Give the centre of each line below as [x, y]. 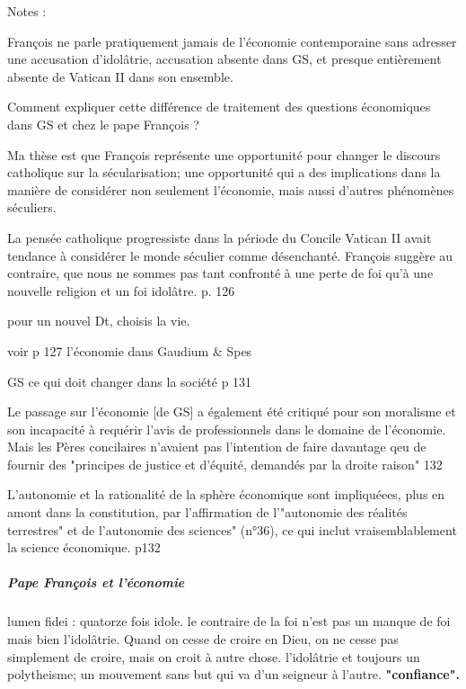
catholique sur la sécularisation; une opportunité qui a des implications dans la [224, 172]
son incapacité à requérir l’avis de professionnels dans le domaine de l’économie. [227, 429]
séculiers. [32, 207]
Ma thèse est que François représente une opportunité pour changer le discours [224, 154]
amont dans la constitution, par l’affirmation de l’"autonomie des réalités [207, 512]
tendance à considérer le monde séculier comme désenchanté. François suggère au [230, 255]
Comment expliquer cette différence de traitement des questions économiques [219, 107]
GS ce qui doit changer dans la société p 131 [130, 381]
